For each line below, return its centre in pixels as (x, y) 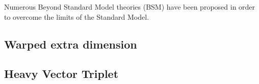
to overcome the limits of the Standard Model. (77, 16)
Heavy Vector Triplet (61, 74)
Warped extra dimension (71, 44)
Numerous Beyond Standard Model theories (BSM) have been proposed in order (130, 7)
